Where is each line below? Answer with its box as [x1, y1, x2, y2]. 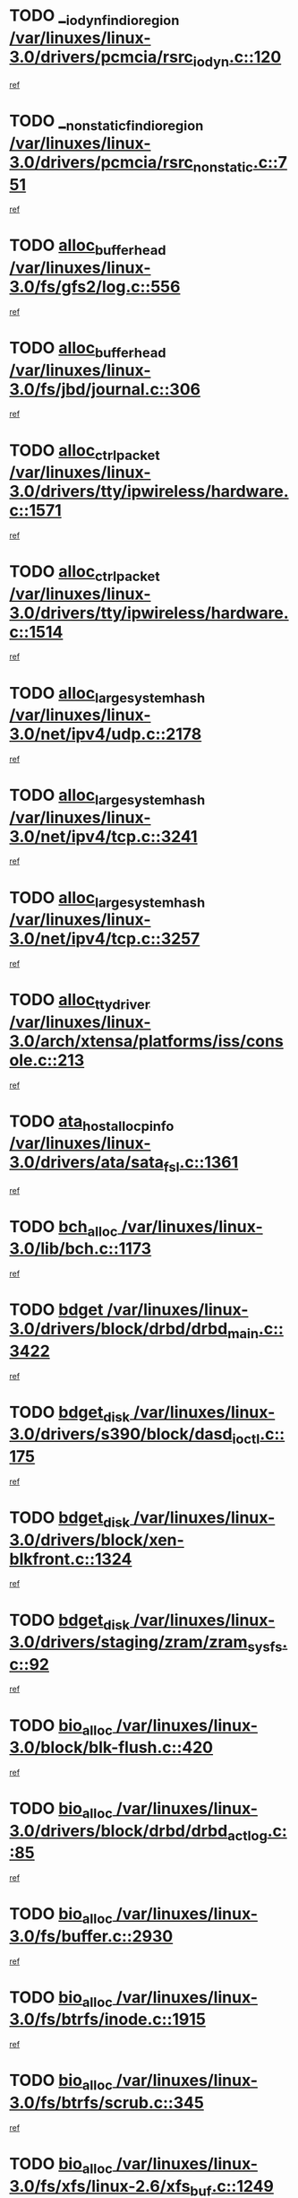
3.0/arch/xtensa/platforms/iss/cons [9, 1030, 284, 1051]
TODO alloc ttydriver [9, 990, 150, 1013]
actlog [226, 1827, 268, 1844]
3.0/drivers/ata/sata [9, 1152, 164, 1173]
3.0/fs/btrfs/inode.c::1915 [9, 2010, 206, 2029]
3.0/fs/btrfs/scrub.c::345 [9, 2092, 204, 2113]
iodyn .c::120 [192, 47, 282, 70]
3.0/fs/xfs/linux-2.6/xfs [9, 2176, 191, 2196]
